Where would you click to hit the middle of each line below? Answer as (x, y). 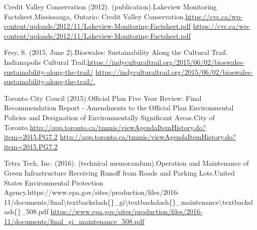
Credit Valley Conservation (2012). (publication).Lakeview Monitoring (110, 6)
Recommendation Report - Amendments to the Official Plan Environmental (119, 108)
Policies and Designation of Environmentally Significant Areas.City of (109, 117)
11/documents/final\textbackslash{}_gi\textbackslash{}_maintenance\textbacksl (128, 202)
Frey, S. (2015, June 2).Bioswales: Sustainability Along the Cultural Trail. (116, 52)
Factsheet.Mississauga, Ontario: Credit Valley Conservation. (95, 16)
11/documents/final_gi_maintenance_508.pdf (74, 221)
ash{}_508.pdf (26, 211)
